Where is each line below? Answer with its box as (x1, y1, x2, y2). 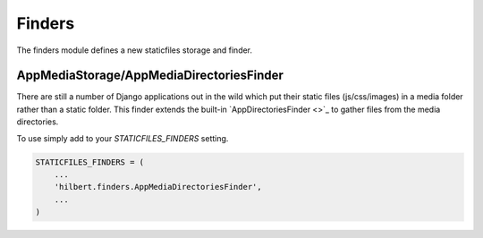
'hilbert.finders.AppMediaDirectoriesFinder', (54, 182, 263, 192)
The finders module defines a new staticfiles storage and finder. (16, 45, 253, 55)
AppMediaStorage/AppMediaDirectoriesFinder (16, 68, 284, 83)
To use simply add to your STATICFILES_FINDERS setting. (16, 132, 229, 143)
